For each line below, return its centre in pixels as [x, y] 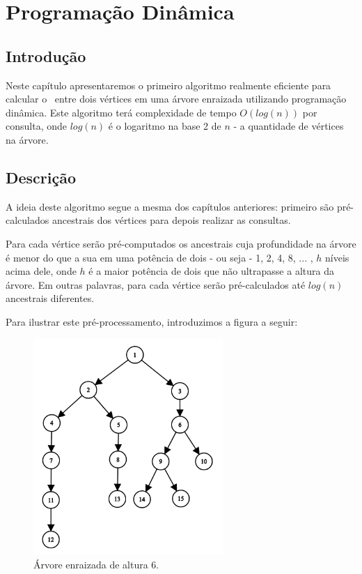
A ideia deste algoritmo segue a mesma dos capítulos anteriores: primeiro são [170, 206]
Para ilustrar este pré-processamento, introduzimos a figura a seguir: [152, 321]
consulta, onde [36, 126]
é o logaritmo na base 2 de [165, 126]
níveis [337, 257]
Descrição [41, 177]
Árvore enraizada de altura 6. [96, 564]
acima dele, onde [41, 271]
